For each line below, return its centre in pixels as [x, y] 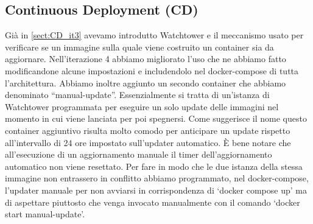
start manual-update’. [45, 214]
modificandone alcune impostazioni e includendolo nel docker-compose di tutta [152, 70]
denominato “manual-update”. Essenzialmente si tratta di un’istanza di [137, 95]
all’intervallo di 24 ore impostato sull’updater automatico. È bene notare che [148, 142]
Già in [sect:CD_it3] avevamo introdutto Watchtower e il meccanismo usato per [154, 35]
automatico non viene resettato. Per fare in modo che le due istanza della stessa [154, 166]
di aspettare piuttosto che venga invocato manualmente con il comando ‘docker [153, 202]
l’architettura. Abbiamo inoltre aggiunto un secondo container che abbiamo [146, 82]
